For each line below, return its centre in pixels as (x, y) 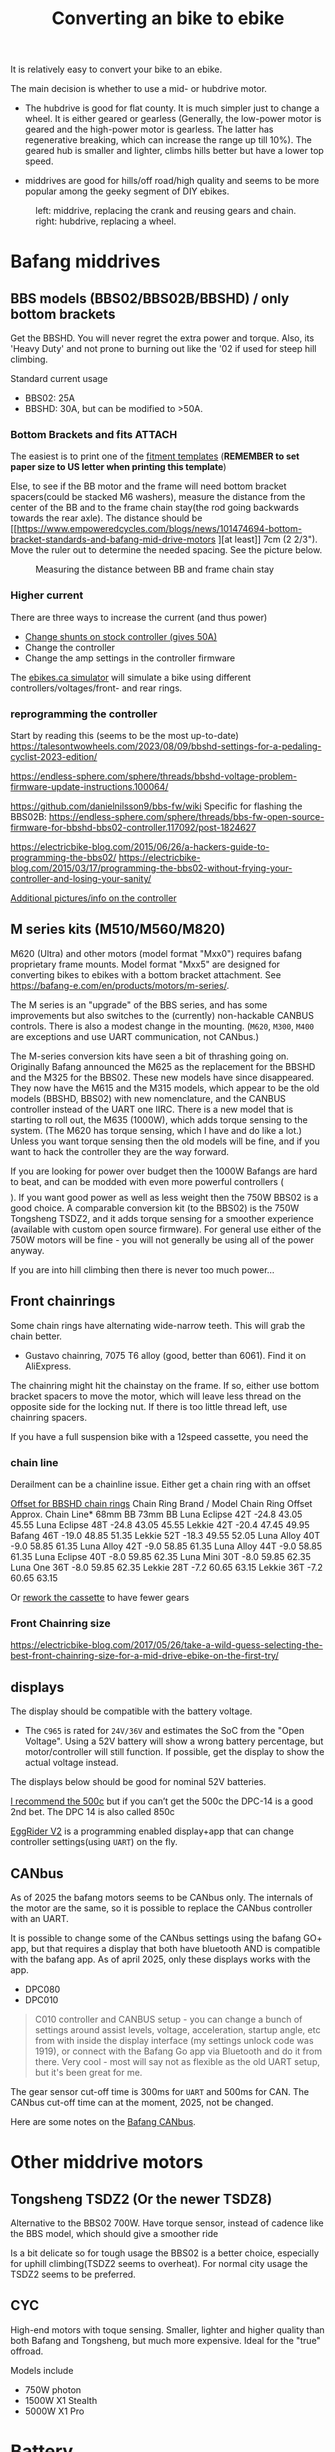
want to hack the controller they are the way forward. (120, 1151)
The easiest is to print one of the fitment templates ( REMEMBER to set (155, 456)
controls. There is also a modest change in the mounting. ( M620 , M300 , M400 (162, 1026)
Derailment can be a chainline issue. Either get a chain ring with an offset (160, 1484)
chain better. (36, 1336)
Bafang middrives (85, 261)
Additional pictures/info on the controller (93, 898)
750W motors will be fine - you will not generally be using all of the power (162, 1239)
